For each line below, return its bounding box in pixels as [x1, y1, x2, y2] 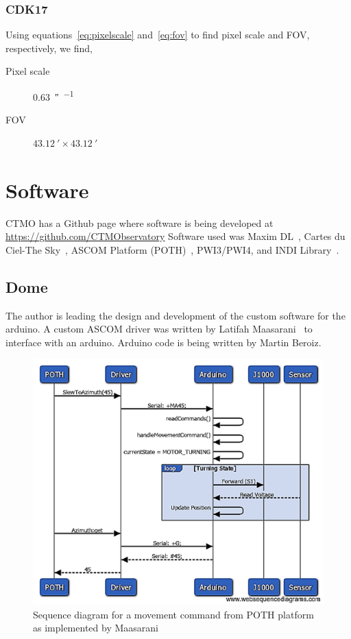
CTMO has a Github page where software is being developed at [5, 215, 274, 230]
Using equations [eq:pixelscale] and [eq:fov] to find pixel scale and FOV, [5, 27, 310, 42]
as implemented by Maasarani [33, 620, 158, 635]
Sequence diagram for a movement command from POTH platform [33, 607, 314, 621]
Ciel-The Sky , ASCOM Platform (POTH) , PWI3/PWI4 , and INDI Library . [5, 242, 339, 256]
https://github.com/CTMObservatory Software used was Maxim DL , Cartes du [5, 229, 346, 243]
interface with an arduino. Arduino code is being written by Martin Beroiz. [5, 335, 322, 349]
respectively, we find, [5, 40, 93, 55]
